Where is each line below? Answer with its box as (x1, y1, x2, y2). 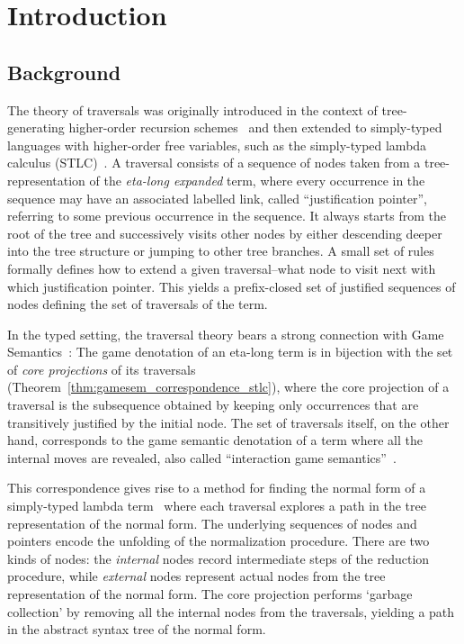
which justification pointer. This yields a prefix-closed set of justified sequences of (7, 277, 456, 295)
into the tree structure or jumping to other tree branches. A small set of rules (7, 241, 434, 260)
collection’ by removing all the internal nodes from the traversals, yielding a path (7, 602, 455, 621)
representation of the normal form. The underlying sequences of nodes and (7, 513, 417, 532)
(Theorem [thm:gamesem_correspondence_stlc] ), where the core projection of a (7, 377, 450, 396)
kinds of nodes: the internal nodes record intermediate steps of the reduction (7, 549, 430, 567)
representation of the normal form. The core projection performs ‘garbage (7, 585, 413, 603)
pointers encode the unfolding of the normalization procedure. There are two (7, 531, 430, 550)
